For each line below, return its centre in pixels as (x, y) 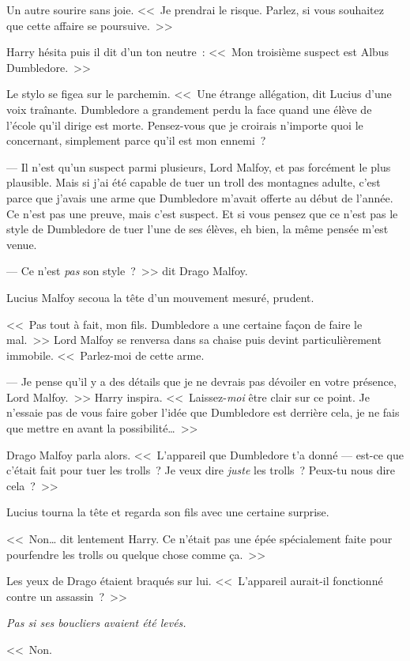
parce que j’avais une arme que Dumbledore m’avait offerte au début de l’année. (200, 197)
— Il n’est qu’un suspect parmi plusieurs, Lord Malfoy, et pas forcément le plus (199, 166)
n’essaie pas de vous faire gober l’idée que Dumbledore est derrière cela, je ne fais (203, 412)
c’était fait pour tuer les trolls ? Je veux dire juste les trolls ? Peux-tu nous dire (201, 470)
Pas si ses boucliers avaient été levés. (96, 623)
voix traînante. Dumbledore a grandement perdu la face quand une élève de (189, 109)
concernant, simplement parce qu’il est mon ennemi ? (136, 140)
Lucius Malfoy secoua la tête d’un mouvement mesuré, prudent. (160, 297)
